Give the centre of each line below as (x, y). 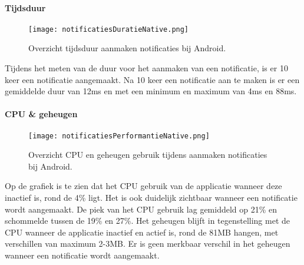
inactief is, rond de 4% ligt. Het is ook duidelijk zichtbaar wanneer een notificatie (151, 198)
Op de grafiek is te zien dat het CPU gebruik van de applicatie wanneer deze (143, 186)
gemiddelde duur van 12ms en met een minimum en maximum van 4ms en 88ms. (151, 91)
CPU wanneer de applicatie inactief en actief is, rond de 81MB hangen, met (142, 232)
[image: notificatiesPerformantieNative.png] (119, 136)
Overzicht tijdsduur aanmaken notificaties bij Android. (127, 48)
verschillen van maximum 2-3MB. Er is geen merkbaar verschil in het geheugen (148, 244)
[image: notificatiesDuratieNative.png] (109, 29)
